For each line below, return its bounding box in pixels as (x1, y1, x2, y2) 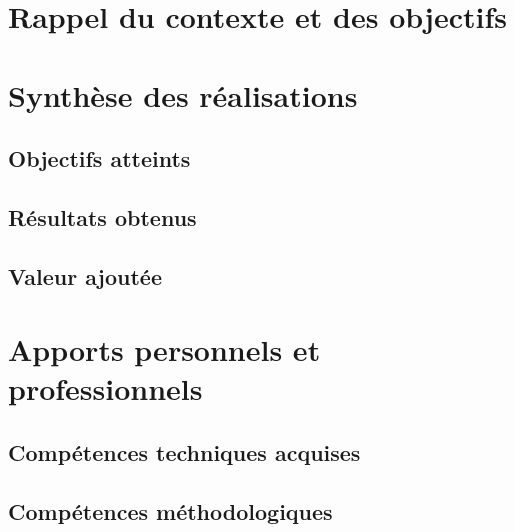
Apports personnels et (8, 329, 321, 370)
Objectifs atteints (8, 143, 191, 174)
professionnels (8, 368, 203, 409)
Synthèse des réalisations (8, 74, 358, 115)
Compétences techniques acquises (8, 437, 361, 468)
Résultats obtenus (8, 201, 197, 232)
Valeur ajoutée (8, 260, 162, 291)
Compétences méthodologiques (8, 495, 333, 526)
